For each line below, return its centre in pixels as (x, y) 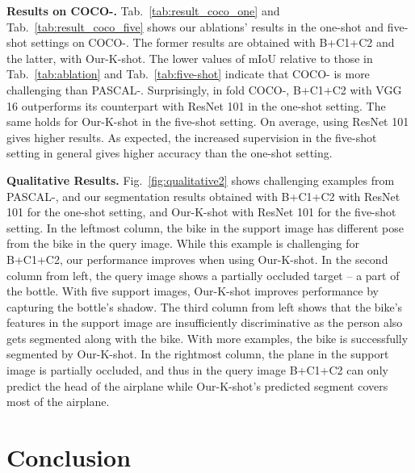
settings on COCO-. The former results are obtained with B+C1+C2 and (213, 42)
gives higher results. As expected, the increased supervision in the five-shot (192, 137)
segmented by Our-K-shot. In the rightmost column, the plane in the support (198, 354)
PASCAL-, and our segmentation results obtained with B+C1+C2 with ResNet (203, 196)
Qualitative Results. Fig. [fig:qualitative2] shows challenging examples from (201, 180)
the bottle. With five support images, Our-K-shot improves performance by (193, 291)
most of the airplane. (58, 402)
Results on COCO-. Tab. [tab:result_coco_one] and (143, 10)
